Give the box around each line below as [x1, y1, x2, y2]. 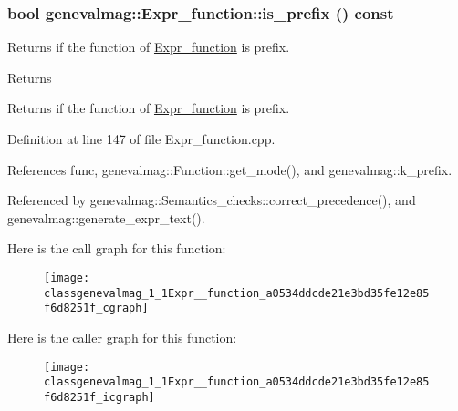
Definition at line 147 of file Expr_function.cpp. [7, 129, 276, 148]
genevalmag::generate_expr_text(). [7, 208, 205, 227]
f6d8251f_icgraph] [44, 390, 155, 404]
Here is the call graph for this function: [7, 239, 226, 258]
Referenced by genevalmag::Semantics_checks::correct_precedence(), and [7, 190, 416, 210]
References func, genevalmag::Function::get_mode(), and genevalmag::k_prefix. [7, 159, 453, 179]
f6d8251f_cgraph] [44, 302, 149, 315]
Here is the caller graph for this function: [7, 327, 237, 346]
